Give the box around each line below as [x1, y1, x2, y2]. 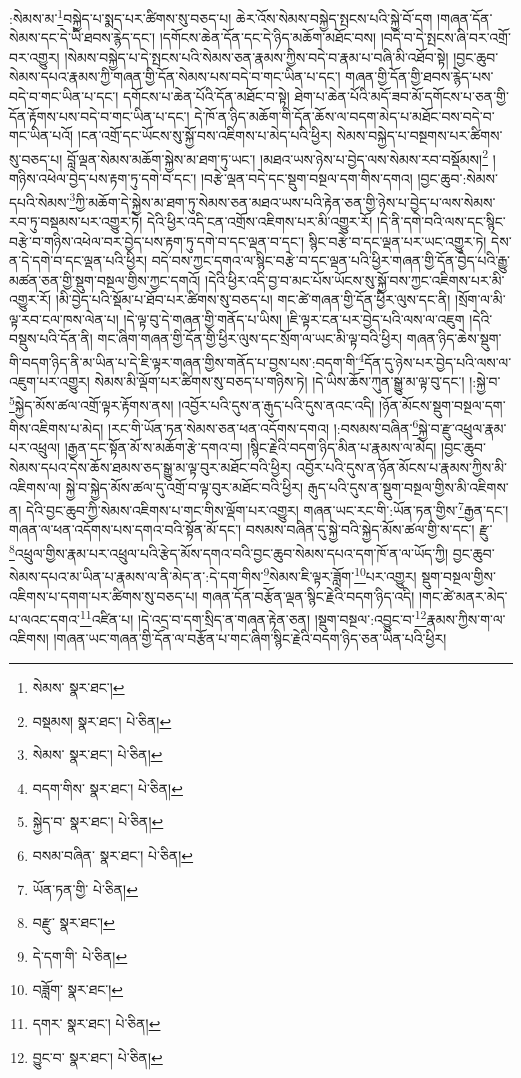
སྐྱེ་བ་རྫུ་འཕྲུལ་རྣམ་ [418, 417, 507, 438]
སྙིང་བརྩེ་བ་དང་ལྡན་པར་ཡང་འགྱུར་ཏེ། [308, 230, 487, 251]
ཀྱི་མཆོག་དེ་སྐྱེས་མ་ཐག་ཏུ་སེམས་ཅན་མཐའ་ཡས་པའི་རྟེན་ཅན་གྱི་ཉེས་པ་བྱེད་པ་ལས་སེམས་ [75, 191, 496, 212]
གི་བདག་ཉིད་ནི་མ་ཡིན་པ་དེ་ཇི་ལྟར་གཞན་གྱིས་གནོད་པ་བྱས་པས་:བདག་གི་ [9, 351, 359, 372]
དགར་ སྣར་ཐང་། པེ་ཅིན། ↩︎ [32, 1012, 161, 1033]
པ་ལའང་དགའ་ [9, 608, 80, 629]
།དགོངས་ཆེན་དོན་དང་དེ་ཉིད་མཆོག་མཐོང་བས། [159, 27, 377, 48]
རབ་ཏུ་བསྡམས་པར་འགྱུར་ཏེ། [9, 210, 143, 231]
